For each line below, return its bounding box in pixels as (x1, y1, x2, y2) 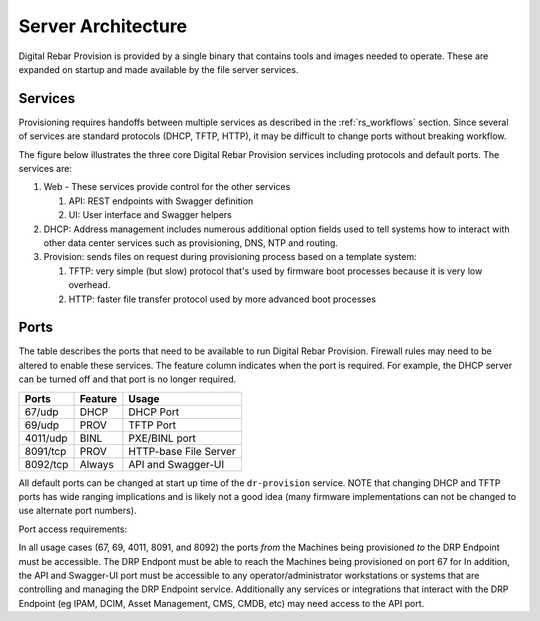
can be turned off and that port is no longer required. (18, 373, 237, 385)
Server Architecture (18, 15, 188, 37)
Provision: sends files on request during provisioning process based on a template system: (43, 251, 417, 263)
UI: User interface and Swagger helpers (68, 209, 232, 221)
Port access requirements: (18, 523, 128, 535)
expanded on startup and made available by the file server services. (18, 63, 299, 75)
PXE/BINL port (128, 431, 197, 445)
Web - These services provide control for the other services (43, 181, 291, 193)
